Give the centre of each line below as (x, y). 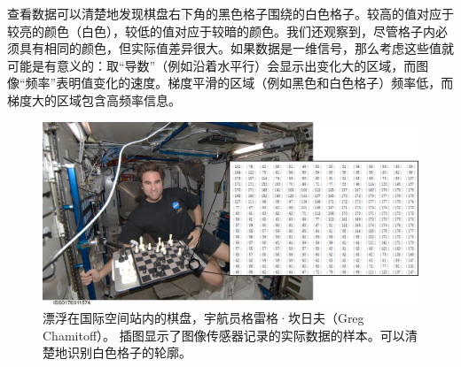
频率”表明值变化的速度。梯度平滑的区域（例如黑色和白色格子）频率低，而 (239, 83)
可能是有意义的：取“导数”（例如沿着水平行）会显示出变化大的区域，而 (212, 65)
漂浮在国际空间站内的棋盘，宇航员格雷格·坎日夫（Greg (203, 318)
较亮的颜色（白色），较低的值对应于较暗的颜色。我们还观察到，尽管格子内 (221, 31)
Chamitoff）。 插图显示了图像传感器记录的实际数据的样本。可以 (224, 335)
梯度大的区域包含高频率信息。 (94, 99)
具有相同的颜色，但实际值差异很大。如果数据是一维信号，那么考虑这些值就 (236, 48)
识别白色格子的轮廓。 (129, 352)
